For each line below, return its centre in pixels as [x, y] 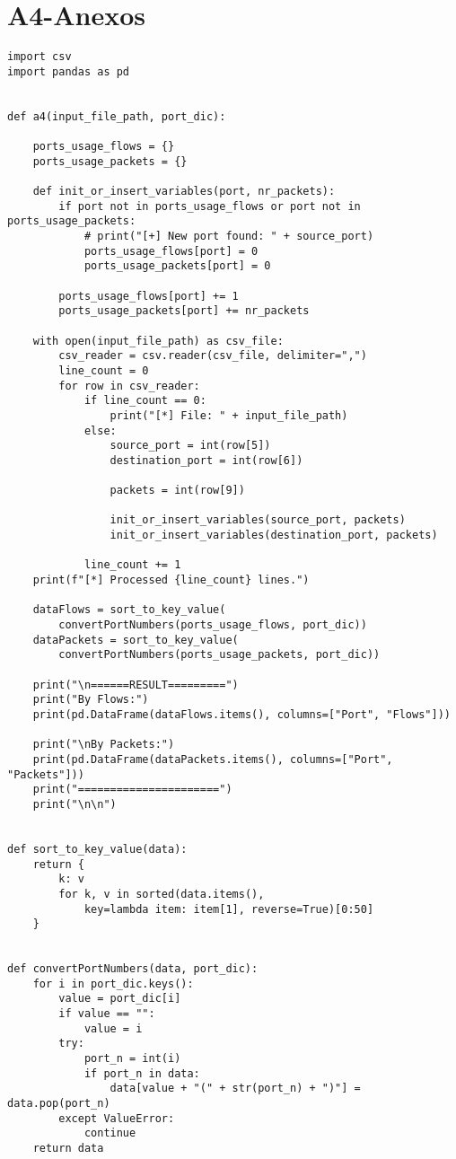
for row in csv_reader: [129, 386]
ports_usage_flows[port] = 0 [171, 251]
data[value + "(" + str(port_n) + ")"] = [235, 1089]
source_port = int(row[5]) [190, 446]
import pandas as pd [69, 71]
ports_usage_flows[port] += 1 [149, 296]
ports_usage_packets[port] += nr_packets [184, 311]
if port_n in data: [142, 1073]
